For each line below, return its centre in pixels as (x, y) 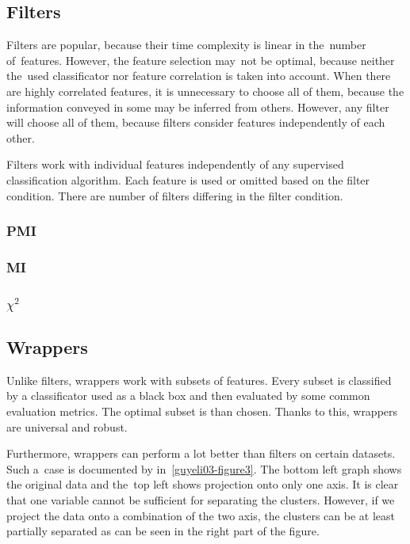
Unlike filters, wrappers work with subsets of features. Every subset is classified (199, 380)
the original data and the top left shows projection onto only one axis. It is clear (203, 484)
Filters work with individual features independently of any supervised (175, 164)
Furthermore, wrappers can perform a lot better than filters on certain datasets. (201, 453)
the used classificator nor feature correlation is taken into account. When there (199, 76)
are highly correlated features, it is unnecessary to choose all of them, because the (205, 91)
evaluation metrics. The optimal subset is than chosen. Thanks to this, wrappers (202, 411)
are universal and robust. (67, 426)
